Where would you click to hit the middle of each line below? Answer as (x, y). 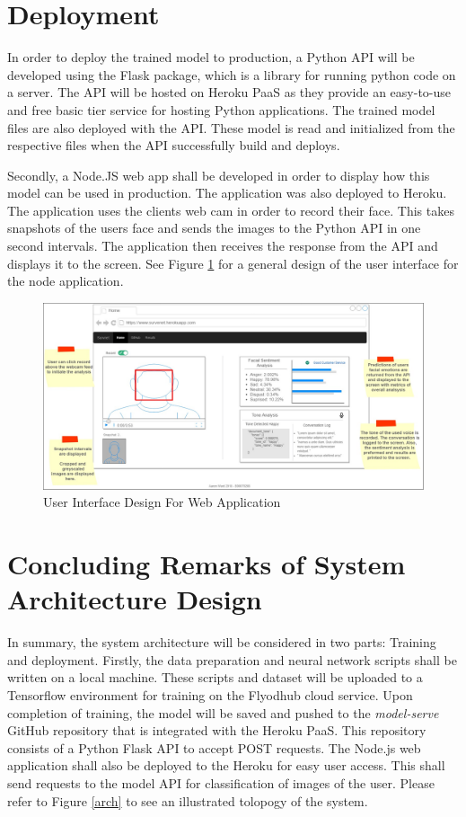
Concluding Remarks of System (207, 564)
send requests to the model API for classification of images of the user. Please (221, 782)
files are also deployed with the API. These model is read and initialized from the (231, 127)
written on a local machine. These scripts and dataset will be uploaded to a (215, 677)
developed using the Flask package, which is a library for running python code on (232, 74)
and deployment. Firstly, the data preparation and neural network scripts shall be (232, 659)
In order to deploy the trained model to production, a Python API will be (211, 57)
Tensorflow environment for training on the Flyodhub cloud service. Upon (210, 694)
